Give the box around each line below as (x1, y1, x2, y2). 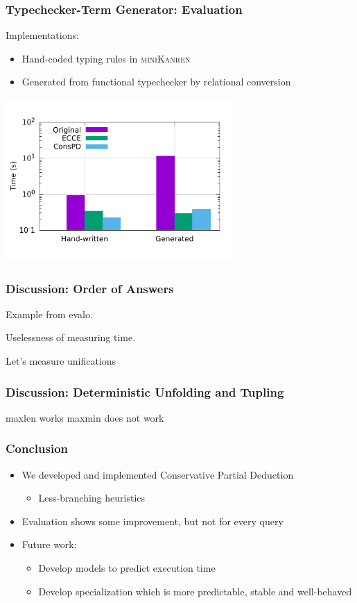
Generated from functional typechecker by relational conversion (21, 74, 291, 89)
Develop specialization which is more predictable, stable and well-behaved (38, 584, 352, 598)
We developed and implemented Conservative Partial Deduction (21, 467, 294, 481)
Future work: (21, 537, 77, 552)
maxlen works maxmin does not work (6, 410, 164, 424)
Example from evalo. (6, 306, 93, 321)
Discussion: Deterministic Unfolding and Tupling (6, 383, 284, 400)
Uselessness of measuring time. (6, 330, 136, 345)
